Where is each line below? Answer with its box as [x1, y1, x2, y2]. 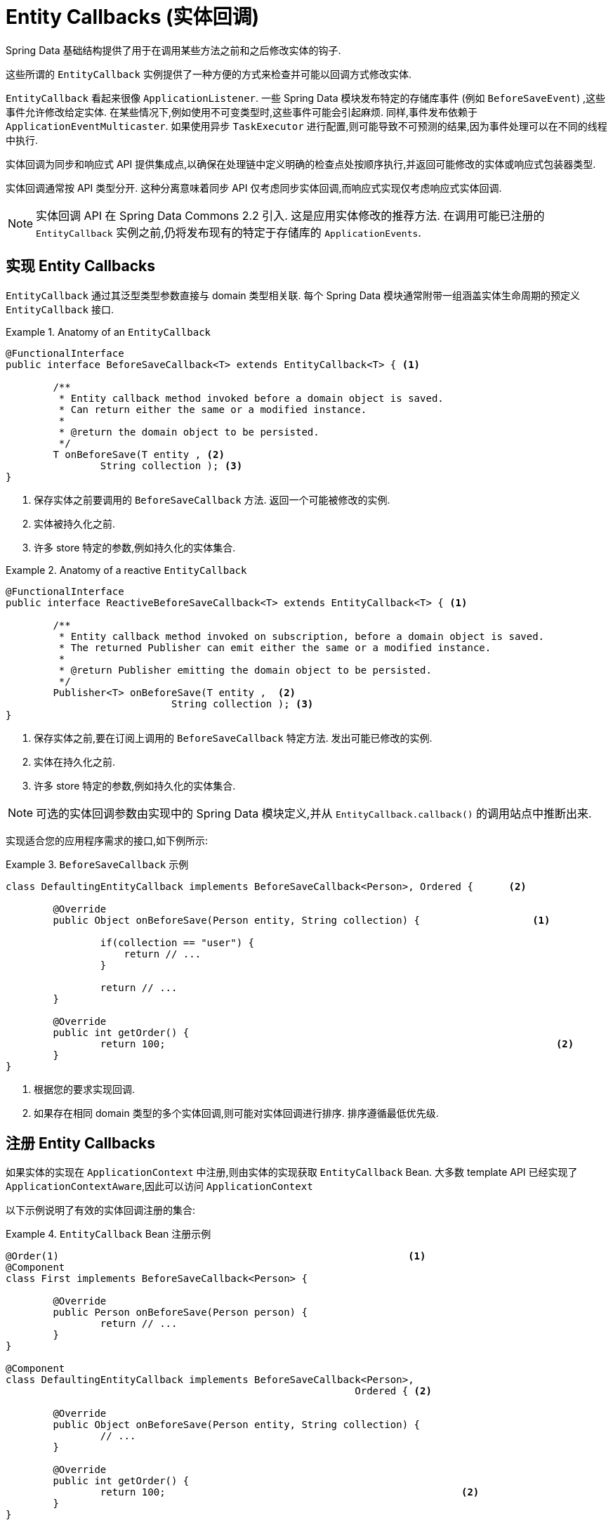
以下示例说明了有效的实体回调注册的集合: [6, 1204, 196, 1217]
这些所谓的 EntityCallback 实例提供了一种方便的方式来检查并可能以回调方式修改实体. [6, 67, 411, 80]
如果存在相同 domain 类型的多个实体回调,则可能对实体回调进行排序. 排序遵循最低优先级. [34, 1106, 439, 1119]
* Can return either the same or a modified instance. [58, 403, 367, 415]
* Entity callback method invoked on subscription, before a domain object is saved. [58, 630, 545, 642]
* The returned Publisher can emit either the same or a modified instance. [58, 641, 492, 653]
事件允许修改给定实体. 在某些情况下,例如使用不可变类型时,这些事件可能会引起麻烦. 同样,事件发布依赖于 [6, 105, 478, 118]
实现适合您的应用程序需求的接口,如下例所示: [6, 834, 209, 846]
